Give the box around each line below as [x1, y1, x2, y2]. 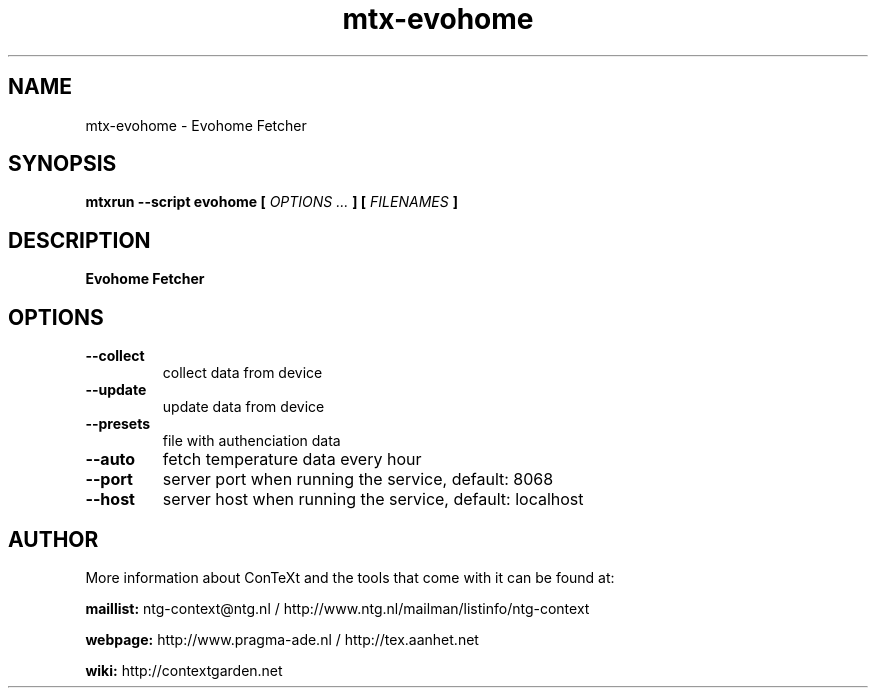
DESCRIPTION [8, 227, 151, 253]
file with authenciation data [162, 432, 341, 450]
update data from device [162, 398, 325, 416]
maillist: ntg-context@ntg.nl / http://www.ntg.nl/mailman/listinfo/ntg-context [85, 599, 590, 617]
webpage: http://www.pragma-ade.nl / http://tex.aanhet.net [85, 630, 479, 648]
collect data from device [162, 364, 323, 382]
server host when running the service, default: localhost [162, 489, 584, 510]
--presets [85, 415, 151, 433]
